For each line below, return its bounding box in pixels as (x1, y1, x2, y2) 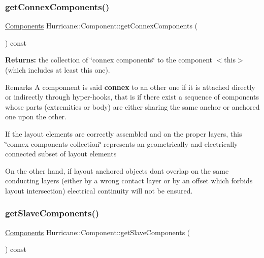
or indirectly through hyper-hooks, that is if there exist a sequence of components (5, 91, 259, 102)
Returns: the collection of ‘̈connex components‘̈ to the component (5, 54, 213, 65)
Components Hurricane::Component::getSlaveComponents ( (5, 227, 190, 237)
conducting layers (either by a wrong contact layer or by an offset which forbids (5, 175, 253, 186)
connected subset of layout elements (5, 148, 117, 159)
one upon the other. (5, 111, 67, 122)
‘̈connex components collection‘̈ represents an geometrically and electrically (5, 138, 238, 149)
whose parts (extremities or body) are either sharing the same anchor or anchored (5, 101, 260, 112)
